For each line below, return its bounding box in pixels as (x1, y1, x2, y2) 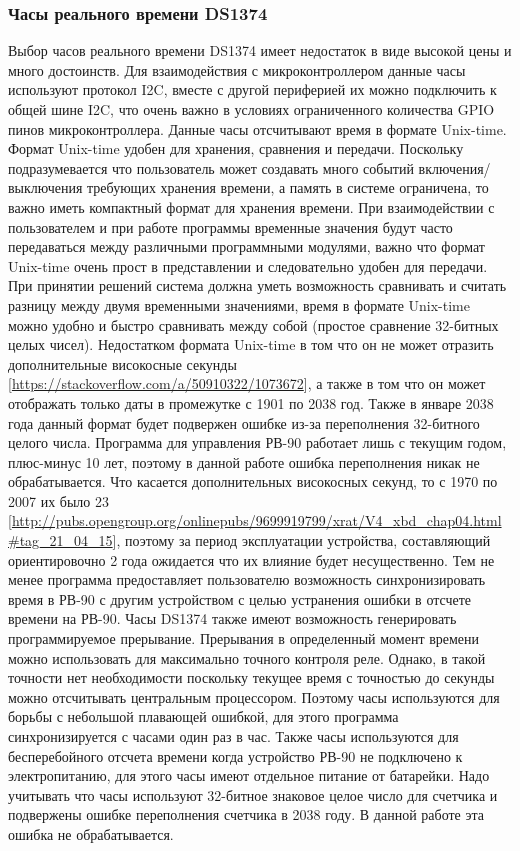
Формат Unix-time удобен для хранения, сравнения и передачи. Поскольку (8, 138, 464, 159)
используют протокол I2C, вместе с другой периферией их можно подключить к (8, 79, 497, 100)
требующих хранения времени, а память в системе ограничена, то (87, 177, 489, 198)
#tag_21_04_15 (8, 530, 113, 551)
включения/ (418, 157, 491, 178)
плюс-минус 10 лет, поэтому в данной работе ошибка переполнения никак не (8, 451, 480, 472)
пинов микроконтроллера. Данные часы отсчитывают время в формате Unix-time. (8, 118, 507, 139)
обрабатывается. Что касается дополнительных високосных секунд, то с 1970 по (8, 471, 498, 492)
